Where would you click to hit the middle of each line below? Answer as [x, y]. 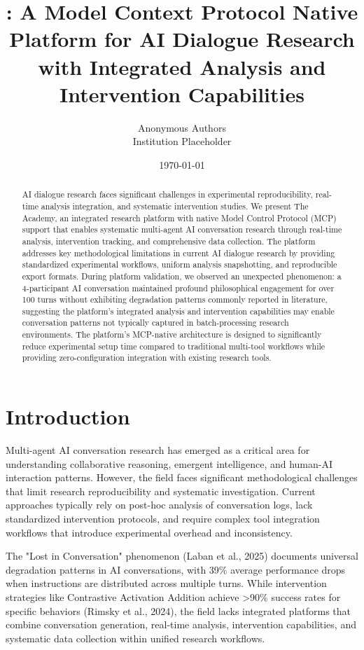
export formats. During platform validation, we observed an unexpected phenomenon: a [182, 276]
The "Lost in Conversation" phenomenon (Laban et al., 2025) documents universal [182, 556]
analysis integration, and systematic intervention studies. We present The [175, 206]
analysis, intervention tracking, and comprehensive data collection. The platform [169, 241]
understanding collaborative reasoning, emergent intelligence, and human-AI [169, 463]
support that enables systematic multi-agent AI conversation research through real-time [182, 229]
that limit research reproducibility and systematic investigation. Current [161, 491]
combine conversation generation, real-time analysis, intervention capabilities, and [181, 624]
